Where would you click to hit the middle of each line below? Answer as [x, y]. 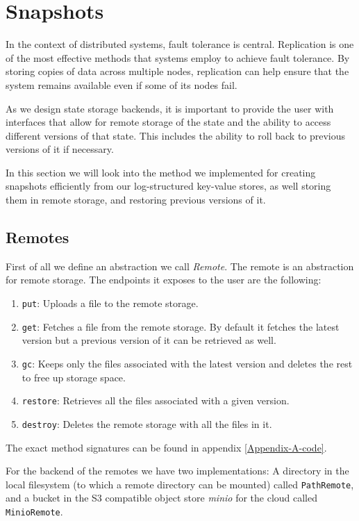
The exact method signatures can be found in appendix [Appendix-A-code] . [166, 447]
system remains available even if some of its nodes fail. [122, 84]
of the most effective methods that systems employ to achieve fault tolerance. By [178, 57]
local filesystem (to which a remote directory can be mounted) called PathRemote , [180, 484]
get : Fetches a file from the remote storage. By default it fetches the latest [181, 326]
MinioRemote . [34, 511]
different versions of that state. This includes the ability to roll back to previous [176, 135]
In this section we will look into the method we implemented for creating [161, 172]
